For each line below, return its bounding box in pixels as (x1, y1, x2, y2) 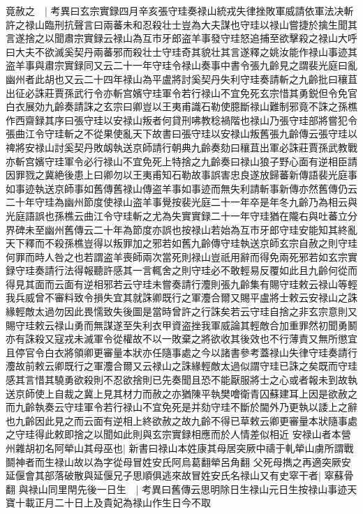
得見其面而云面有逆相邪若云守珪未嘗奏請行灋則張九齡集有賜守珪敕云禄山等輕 (6, 276, 357, 291)
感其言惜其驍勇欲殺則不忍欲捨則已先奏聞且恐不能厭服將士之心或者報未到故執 (6, 372, 357, 387)
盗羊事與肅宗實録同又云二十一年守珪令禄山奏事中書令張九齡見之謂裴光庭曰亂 (6, 58, 357, 73)
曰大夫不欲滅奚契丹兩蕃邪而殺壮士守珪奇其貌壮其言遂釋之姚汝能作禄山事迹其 (6, 44, 357, 59)
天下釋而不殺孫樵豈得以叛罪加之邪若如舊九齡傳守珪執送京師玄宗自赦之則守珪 (6, 236, 357, 250)
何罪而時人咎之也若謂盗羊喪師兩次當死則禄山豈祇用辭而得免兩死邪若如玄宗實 (6, 249, 357, 264)
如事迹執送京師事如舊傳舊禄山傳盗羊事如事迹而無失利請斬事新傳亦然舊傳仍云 (6, 181, 357, 195)
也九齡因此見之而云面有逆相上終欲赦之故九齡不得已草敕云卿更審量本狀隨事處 (6, 413, 357, 428)
